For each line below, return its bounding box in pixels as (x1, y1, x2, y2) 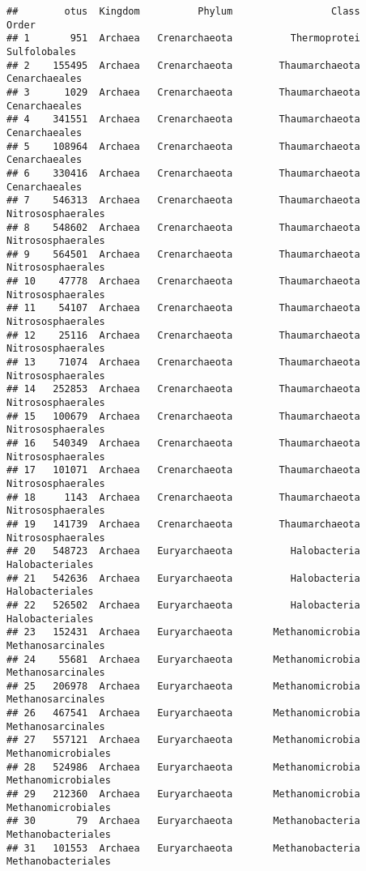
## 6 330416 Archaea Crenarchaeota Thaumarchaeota (6, 167, 360, 179)
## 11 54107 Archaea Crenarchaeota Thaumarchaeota (6, 302, 360, 314)
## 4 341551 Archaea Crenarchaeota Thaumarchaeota (6, 113, 360, 126)
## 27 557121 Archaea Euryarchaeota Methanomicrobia (6, 734, 360, 746)
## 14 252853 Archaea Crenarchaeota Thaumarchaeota (6, 383, 360, 395)
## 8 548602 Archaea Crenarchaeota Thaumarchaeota (6, 221, 360, 233)
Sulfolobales (6, 45, 76, 58)
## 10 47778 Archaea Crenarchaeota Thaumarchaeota (6, 275, 360, 288)
